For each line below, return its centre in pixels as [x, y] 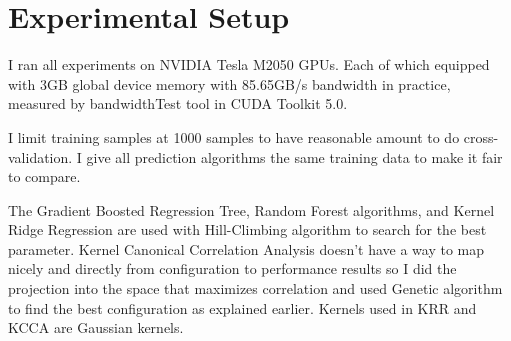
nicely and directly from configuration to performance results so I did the [232, 268]
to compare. [44, 176]
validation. [40, 156]
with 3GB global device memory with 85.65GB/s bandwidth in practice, [229, 83]
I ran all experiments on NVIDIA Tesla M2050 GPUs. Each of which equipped [249, 64]
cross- [481, 136]
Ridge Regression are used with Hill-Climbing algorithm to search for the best [247, 229]
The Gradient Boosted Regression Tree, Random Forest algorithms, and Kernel [251, 209]
